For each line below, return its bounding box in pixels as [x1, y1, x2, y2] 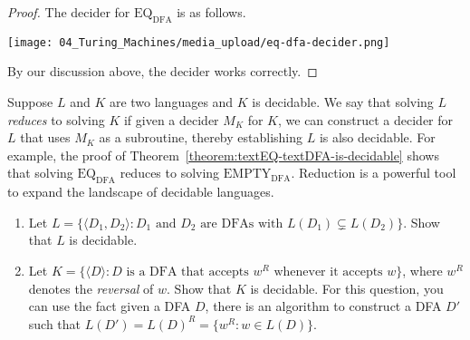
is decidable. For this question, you [250, 278, 444, 297]
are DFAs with [200, 217, 283, 230]
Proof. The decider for [7, 3, 130, 21]
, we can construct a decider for [277, 110, 454, 129]
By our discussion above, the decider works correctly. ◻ [7, 62, 318, 81]
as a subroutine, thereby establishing [99, 128, 303, 147]
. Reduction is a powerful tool [291, 163, 456, 182]
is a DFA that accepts [126, 266, 249, 278]
